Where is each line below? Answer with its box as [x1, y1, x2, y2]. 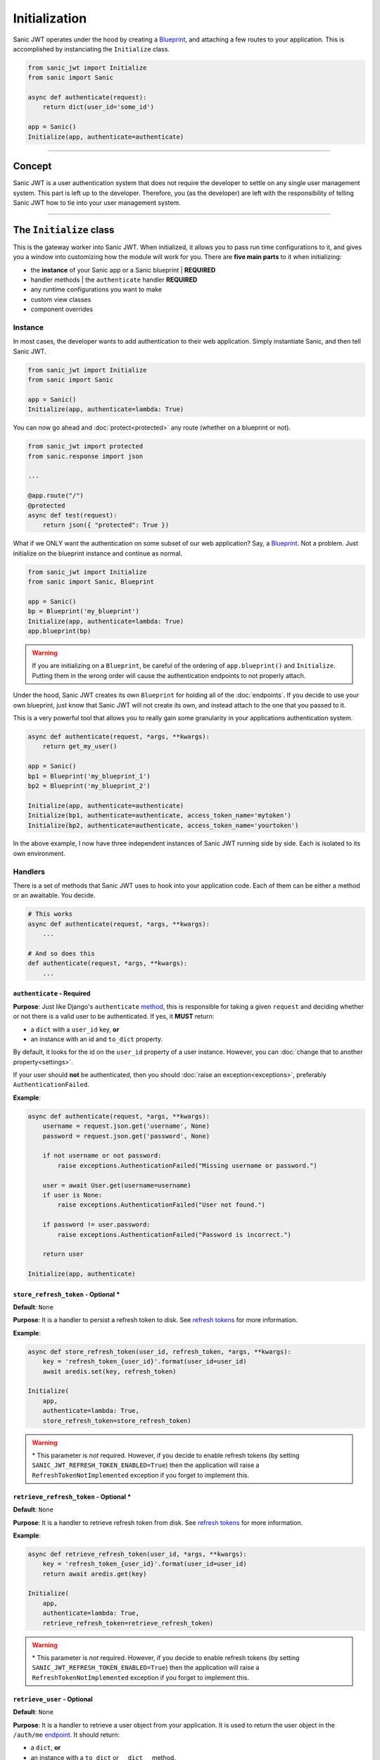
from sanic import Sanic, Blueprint [27, 578, 155, 586]
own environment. [13, 849, 66, 857]
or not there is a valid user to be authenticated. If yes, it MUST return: [13, 1012, 215, 1021]
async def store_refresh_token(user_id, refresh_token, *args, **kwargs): [27, 1347, 292, 1355]
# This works [27, 910, 73, 918]
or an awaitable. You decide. [13, 891, 96, 900]
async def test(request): [27, 511, 118, 519]
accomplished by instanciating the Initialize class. [13, 44, 170, 53]
